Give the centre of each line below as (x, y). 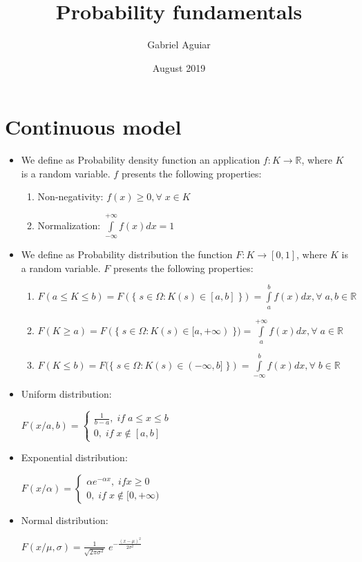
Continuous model (93, 127)
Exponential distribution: (74, 457)
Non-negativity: (70, 196)
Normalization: (69, 225)
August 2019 (179, 67)
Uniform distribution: (66, 393)
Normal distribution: (65, 520)
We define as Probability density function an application (141, 160)
